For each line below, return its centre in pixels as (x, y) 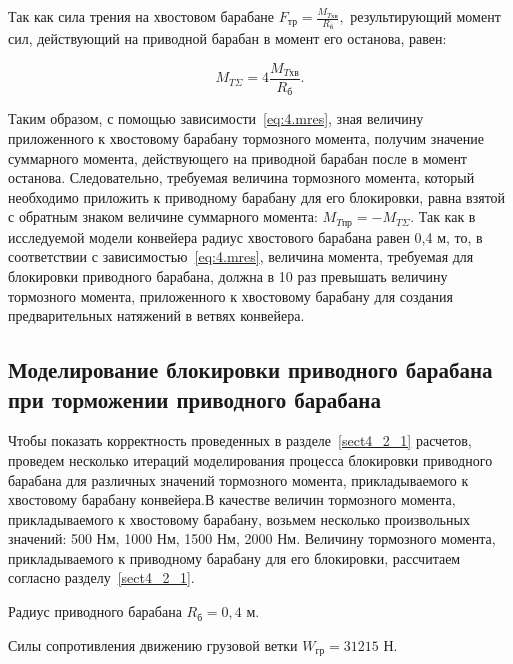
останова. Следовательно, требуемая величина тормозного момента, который (241, 177)
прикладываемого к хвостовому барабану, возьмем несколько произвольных (239, 518)
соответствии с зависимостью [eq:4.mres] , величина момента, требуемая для (241, 256)
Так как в (447, 216)
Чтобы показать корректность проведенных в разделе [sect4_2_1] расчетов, (240, 440)
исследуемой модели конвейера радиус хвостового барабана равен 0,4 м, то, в (245, 236)
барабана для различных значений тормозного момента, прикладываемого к (238, 479)
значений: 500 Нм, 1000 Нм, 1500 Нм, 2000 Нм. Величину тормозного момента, (252, 538)
